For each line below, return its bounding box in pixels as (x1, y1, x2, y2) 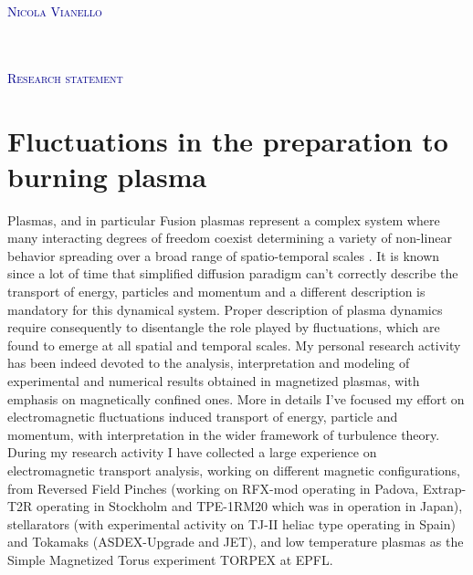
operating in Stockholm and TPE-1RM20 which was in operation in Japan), (37, 497, 463, 516)
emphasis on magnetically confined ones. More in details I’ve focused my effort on (7, 389, 465, 408)
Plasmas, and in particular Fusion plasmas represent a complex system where (7, 210, 440, 229)
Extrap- (422, 478, 467, 497)
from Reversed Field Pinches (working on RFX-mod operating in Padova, (7, 478, 419, 497)
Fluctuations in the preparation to (7, 121, 448, 159)
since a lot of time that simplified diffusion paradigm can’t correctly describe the (7, 264, 458, 283)
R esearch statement (7, 68, 123, 87)
